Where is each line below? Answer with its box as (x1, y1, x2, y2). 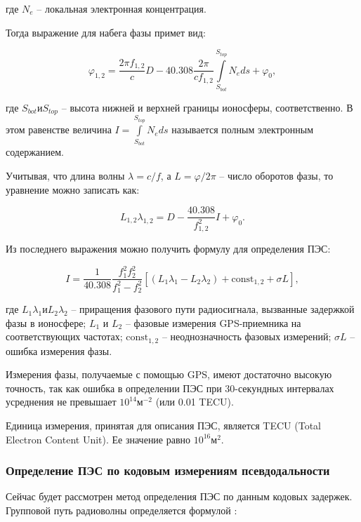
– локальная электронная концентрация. (37, 1, 206, 15)
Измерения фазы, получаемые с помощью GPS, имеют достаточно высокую (6, 367, 332, 382)
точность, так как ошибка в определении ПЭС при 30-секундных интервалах (6, 380, 334, 395)
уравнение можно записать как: (6, 182, 140, 196)
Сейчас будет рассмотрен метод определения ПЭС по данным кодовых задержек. (6, 489, 353, 504)
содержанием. (6, 145, 64, 159)
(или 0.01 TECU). (155, 394, 234, 409)
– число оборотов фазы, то (219, 168, 334, 183)
